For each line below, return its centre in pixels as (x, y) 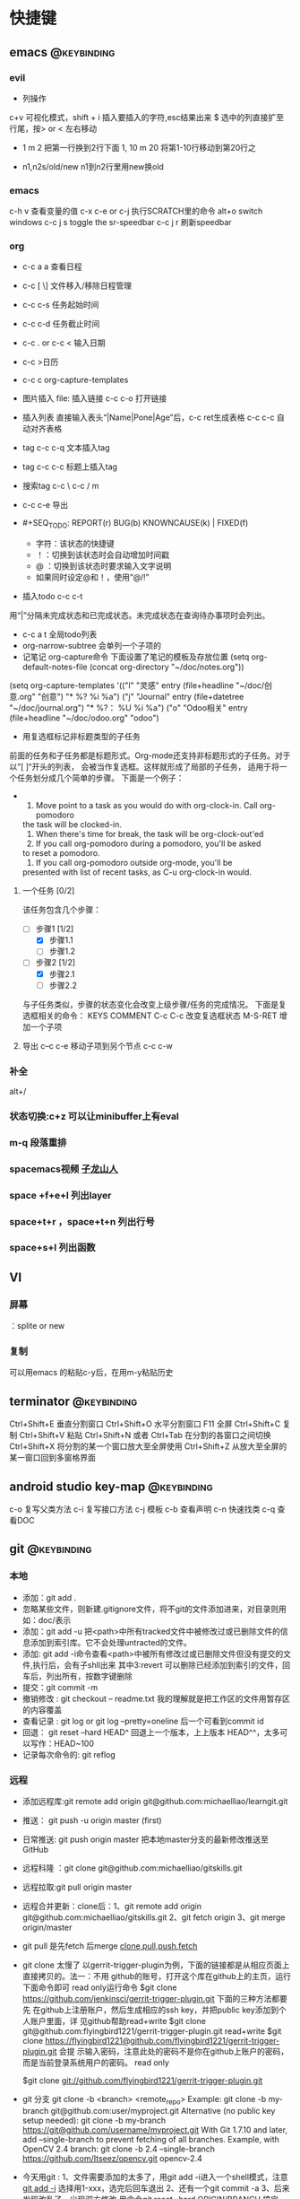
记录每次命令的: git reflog (69, 1754)
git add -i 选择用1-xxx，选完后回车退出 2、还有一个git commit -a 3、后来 (156, 2188)
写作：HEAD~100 (62, 1743)
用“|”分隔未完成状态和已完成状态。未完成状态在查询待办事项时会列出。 (140, 615)
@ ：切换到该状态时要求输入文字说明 (103, 566)
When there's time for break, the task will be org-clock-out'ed (150, 834)
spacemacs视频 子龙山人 (64, 1169)
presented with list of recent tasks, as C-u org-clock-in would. (137, 872)
